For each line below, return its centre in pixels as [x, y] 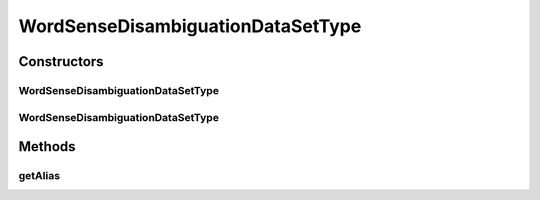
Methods [47, 146]
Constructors [61, 61]
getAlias [39, 176]
